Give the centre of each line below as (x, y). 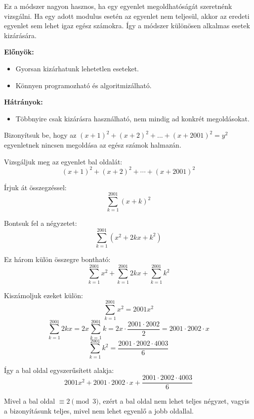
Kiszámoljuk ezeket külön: (43, 295)
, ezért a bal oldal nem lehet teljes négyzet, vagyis (174, 401)
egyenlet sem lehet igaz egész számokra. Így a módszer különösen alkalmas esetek (127, 26)
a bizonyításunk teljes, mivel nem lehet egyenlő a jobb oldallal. (99, 411)
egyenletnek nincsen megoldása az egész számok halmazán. (93, 144)
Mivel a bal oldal (30, 401)
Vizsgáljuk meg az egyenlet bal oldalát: (63, 161)
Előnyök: (19, 52)
